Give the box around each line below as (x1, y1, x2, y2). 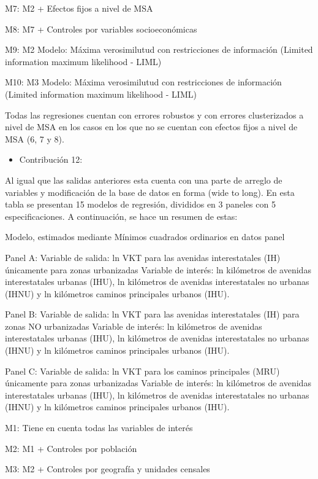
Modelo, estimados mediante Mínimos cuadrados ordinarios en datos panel (5, 230, 285, 243)
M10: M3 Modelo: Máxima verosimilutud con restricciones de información (5, 76, 282, 88)
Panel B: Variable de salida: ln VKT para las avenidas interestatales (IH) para (5, 308, 300, 321)
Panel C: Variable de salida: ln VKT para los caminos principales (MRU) (5, 364, 280, 377)
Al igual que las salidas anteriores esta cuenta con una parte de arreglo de (5, 173, 282, 186)
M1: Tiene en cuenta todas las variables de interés (5, 421, 193, 434)
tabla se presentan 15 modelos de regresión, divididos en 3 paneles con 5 (5, 198, 276, 211)
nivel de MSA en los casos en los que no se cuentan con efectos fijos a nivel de (5, 120, 298, 133)
